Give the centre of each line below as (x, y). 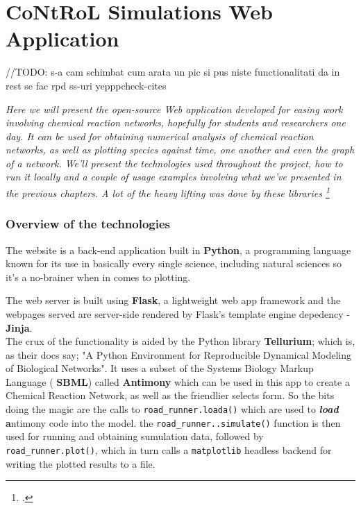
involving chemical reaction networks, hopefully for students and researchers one (176, 122)
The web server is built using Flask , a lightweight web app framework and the (173, 300)
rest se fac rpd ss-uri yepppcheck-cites (86, 85)
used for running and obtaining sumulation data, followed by (135, 436)
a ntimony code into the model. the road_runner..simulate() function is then (173, 422)
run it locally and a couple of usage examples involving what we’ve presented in (174, 177)
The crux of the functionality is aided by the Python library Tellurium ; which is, (180, 341)
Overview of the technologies (88, 224)
